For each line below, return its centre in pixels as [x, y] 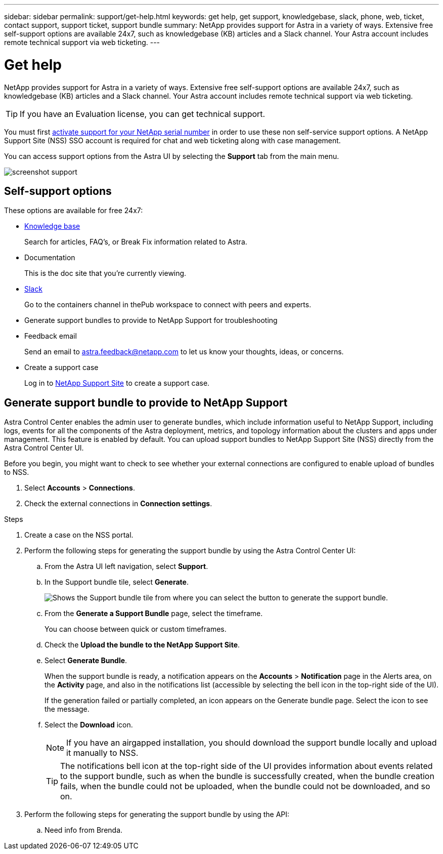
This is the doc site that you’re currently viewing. [105, 273]
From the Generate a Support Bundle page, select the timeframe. [154, 614]
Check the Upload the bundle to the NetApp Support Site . [142, 645]
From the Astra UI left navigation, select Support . [126, 566]
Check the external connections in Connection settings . [118, 504]
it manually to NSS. [102, 753]
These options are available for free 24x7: [74, 211]
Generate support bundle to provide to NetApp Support [146, 402]
